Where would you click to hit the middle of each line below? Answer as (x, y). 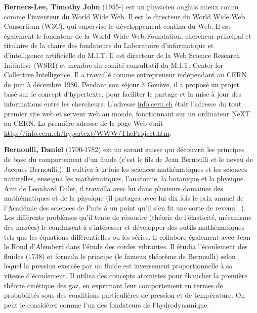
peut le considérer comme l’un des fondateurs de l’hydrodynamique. (107, 304)
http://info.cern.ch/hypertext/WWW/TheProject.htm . (88, 132)
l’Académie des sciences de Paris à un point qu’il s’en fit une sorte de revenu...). (125, 207)
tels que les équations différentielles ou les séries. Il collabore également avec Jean (127, 236)
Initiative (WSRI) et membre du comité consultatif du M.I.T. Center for (114, 65)
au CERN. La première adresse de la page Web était (84, 123)
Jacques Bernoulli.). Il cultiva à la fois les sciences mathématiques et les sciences (126, 169)
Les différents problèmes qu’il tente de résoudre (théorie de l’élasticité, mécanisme (128, 217)
